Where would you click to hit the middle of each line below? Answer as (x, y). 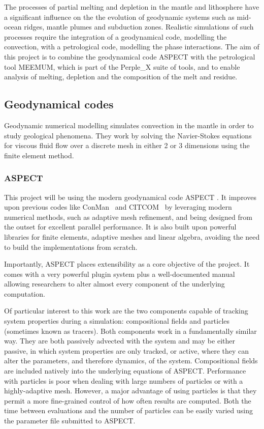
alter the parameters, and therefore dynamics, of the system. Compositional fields (131, 361)
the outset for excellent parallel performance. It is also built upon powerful (120, 227)
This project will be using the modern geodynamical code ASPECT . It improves (130, 197)
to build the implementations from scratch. (71, 247)
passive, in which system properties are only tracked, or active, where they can (127, 350)
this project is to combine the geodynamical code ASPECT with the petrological (130, 56)
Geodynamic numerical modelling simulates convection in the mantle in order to (129, 125)
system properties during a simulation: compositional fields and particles (117, 321)
